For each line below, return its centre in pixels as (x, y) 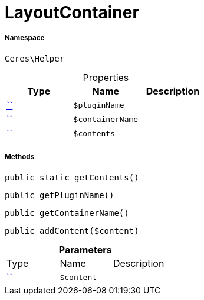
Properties (106, 77)
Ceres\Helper (35, 58)
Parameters (85, 249)
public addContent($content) (72, 230)
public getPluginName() (60, 195)
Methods (20, 157)
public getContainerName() (67, 213)
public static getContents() (72, 177)
